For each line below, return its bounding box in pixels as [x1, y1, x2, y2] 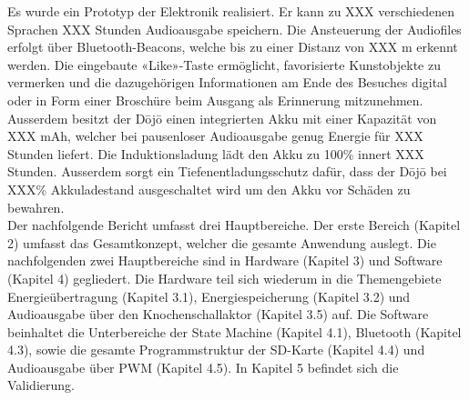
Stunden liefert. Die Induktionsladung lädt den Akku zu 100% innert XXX [7, 144, 424, 163]
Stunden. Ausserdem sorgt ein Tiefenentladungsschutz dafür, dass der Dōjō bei [7, 162, 447, 181]
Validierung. [7, 375, 75, 395]
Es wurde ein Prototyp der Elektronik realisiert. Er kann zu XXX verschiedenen [7, 2, 454, 20]
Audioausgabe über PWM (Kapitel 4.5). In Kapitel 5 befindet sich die [7, 357, 399, 376]
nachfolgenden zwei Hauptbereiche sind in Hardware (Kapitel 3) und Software [7, 251, 443, 270]
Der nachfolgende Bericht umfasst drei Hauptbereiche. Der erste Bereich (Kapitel [7, 215, 461, 235]
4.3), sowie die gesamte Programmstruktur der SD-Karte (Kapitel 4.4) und [7, 340, 425, 359]
